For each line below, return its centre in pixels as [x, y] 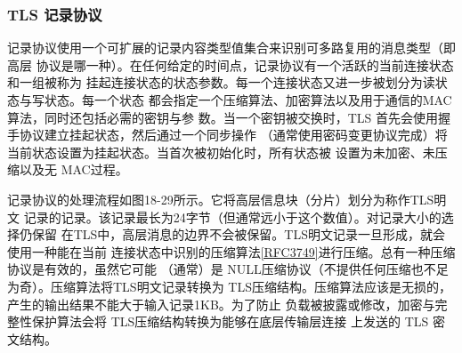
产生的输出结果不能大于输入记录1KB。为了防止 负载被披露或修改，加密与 [221, 304]
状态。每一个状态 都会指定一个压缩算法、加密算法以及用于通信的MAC [248, 100]
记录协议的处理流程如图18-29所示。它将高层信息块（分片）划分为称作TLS [221, 199]
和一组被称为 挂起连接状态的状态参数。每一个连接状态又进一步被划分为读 [221, 82]
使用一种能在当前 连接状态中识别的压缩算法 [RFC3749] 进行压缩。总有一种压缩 [231, 251]
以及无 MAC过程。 [73, 169]
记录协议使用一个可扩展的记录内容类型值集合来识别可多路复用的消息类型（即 [231, 48]
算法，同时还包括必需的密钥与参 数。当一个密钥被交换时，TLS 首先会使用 [223, 117]
